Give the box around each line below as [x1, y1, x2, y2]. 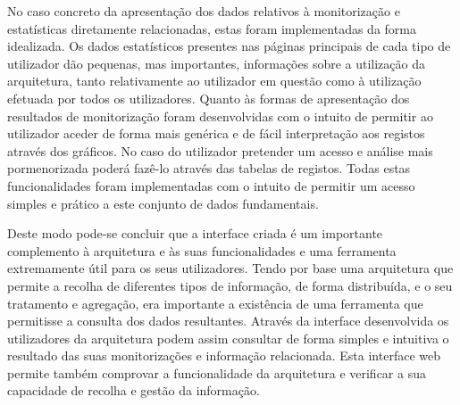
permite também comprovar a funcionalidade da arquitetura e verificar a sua [7, 363, 426, 382]
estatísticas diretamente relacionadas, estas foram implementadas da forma [7, 19, 416, 37]
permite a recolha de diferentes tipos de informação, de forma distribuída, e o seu [7, 276, 453, 294]
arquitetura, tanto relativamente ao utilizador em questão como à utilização [7, 71, 422, 90]
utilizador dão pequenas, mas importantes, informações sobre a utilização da [7, 54, 425, 72]
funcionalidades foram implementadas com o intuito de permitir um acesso [7, 176, 415, 194]
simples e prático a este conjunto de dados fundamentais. [7, 194, 319, 212]
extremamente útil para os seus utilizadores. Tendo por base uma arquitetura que [7, 259, 454, 277]
